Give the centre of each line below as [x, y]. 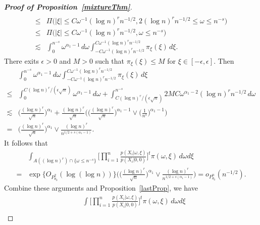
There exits [21, 60]
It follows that [26, 143]
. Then [224, 60]
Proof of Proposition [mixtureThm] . [68, 7]
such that [110, 60]
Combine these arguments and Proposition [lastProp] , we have [101, 187]
